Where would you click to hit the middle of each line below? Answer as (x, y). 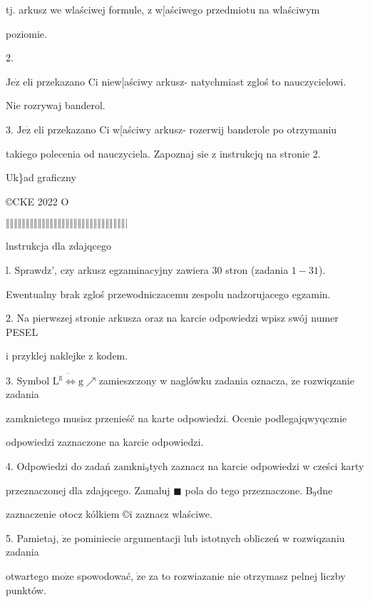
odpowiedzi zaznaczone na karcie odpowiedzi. (105, 442)
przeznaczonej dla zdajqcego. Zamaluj (88, 490)
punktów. (26, 590)
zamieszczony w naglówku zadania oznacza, (193, 380)
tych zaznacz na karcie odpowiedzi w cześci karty (257, 466)
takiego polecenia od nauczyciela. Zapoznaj (100, 153)
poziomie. (26, 33)
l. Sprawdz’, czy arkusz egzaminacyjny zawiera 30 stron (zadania (147, 269)
